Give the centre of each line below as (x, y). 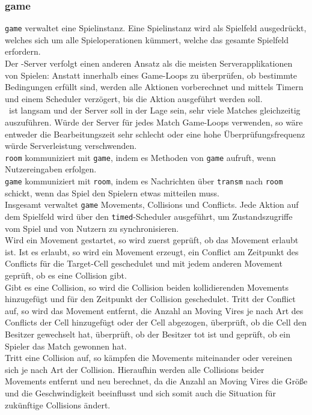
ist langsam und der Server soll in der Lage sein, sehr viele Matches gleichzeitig (154, 110)
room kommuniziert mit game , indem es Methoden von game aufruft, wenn (140, 157)
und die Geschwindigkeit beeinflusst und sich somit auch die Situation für (140, 392)
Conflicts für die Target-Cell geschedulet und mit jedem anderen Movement (144, 263)
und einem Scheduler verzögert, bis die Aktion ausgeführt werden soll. (134, 98)
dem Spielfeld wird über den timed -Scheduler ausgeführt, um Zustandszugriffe (149, 216)
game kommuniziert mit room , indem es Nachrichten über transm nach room (144, 181)
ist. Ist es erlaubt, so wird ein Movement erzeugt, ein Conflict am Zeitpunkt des (152, 251)
